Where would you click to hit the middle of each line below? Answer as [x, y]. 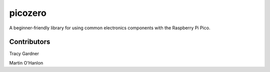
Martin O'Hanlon [26, 63]
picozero [28, 13]
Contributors [30, 42]
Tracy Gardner [24, 54]
